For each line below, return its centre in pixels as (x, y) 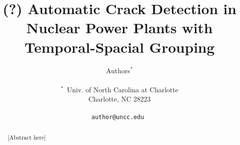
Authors (118, 70)
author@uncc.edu (118, 117)
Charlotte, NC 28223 (120, 99)
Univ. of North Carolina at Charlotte (122, 89)
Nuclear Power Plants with (120, 28)
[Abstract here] (27, 137)
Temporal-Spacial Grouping (120, 47)
